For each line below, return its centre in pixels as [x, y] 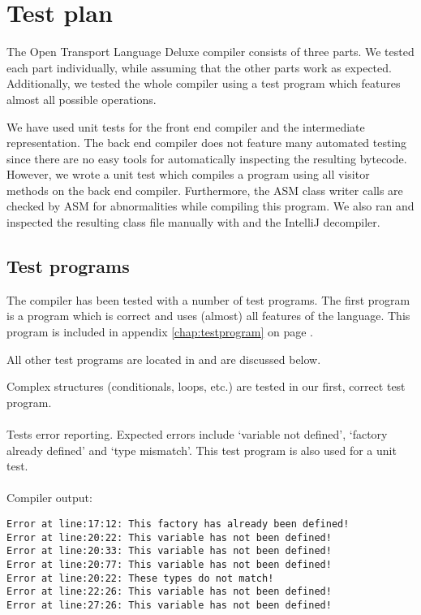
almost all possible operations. [82, 99]
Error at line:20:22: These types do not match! [140, 578]
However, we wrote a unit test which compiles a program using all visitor [188, 174]
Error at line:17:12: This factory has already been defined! [178, 524]
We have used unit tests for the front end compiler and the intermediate [186, 126]
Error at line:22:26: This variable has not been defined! [169, 592]
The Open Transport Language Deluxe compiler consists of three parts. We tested [210, 52]
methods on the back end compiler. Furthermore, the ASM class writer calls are [205, 190]
